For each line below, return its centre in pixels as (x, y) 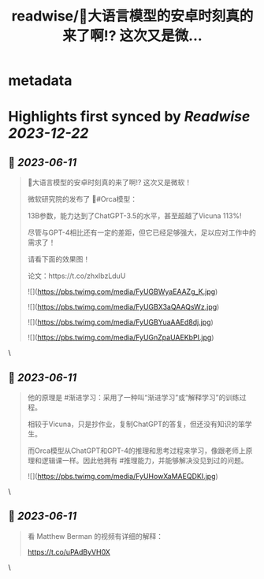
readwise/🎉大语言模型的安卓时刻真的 (132, 16)
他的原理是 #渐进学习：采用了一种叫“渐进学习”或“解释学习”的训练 (134, 397)
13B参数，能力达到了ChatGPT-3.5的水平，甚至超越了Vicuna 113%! (134, 216)
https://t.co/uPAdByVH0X (69, 551)
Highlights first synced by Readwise (129, 117)
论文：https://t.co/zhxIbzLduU (76, 276)
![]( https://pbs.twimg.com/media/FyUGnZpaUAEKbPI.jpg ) (121, 338)
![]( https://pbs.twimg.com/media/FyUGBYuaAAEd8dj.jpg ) (121, 322)
